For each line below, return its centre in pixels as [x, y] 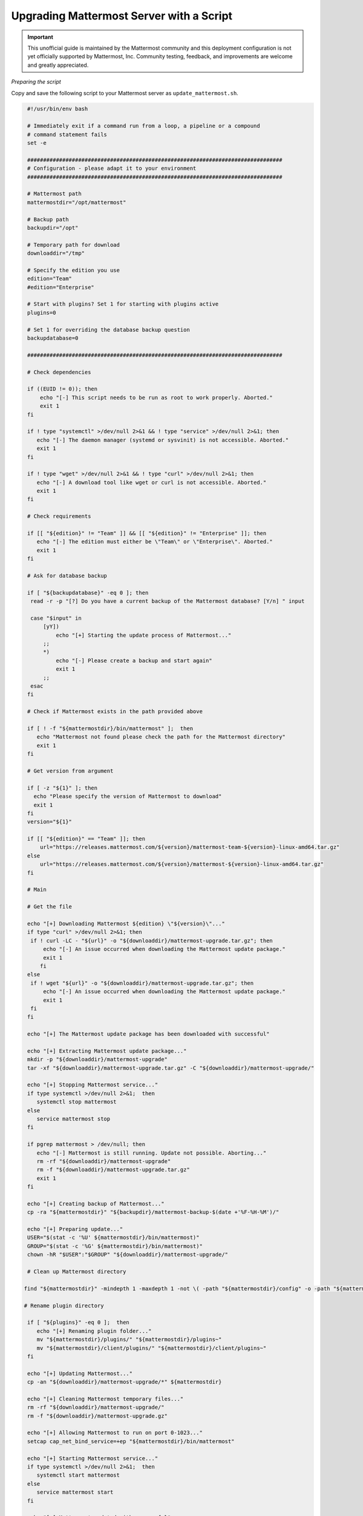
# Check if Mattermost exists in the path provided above [115, 712]
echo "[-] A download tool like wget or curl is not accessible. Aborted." [152, 482]
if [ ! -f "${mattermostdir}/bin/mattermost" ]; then [110, 729]
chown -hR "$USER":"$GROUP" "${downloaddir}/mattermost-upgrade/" [128, 1255]
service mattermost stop [74, 1119]
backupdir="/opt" [53, 228]
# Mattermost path [54, 194]
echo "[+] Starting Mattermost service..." [93, 1458]
